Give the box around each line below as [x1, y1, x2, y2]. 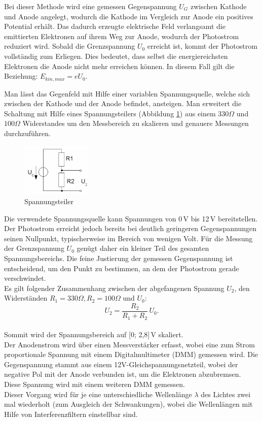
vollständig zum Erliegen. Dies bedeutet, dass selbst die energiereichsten [4, 50, 228, 61]
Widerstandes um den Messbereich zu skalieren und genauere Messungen [22, 118, 249, 128]
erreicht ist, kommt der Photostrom [147, 41, 257, 51]
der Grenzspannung [4, 243, 64, 253]
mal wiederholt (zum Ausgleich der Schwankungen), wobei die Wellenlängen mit [4, 399, 253, 409]
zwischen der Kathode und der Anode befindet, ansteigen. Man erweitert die [4, 98, 242, 109]
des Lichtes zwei [201, 388, 251, 399]
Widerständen [4, 293, 48, 303]
